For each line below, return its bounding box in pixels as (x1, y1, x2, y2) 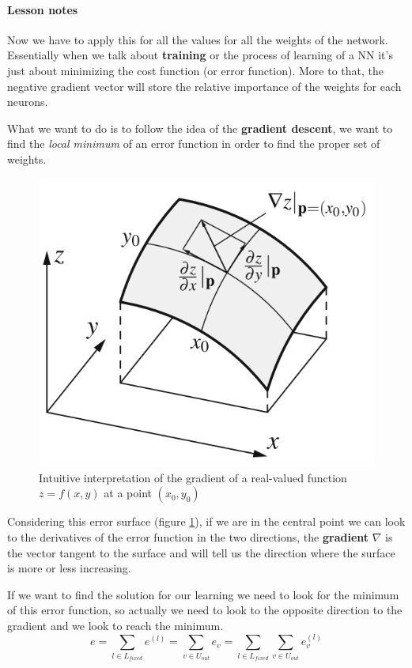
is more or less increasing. (7, 560, 131, 576)
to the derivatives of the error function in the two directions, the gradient (7, 528, 369, 545)
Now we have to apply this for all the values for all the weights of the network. (7, 31, 388, 47)
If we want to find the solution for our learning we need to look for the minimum (7, 586, 399, 602)
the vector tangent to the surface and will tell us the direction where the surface (7, 544, 395, 560)
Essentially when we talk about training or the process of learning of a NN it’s (7, 47, 393, 63)
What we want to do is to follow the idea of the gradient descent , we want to (7, 119, 393, 136)
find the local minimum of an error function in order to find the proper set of (7, 135, 380, 152)
